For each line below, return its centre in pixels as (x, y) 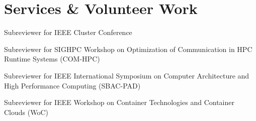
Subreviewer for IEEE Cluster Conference (68, 32)
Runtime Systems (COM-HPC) (52, 59)
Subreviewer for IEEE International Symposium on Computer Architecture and (127, 75)
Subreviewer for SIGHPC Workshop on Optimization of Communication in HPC (128, 49)
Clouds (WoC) (26, 112)
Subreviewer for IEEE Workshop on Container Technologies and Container (119, 102)
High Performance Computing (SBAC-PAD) (72, 85)
